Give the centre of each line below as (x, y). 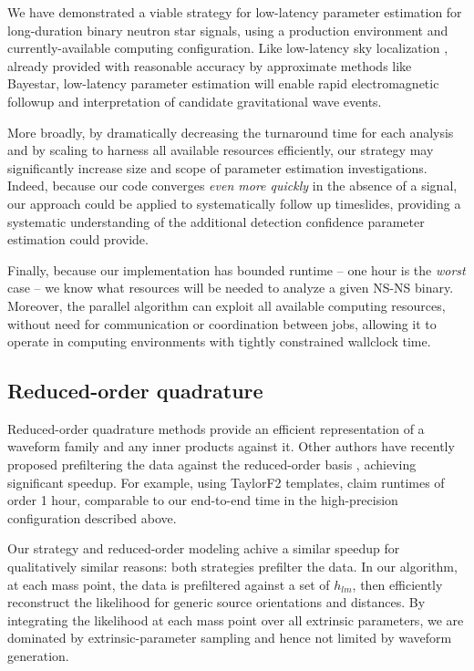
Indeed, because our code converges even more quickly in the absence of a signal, (232, 186)
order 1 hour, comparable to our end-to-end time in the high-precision (203, 500)
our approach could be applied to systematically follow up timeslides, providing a (234, 203)
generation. (38, 656)
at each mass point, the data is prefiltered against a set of (169, 584)
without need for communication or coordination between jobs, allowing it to (222, 323)
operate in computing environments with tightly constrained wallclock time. (219, 341)
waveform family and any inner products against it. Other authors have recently (231, 446)
